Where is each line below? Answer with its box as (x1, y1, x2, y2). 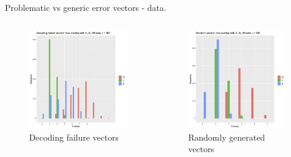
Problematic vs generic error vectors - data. (5, 1, 167, 13)
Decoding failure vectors (29, 130, 119, 143)
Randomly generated (188, 130, 266, 143)
